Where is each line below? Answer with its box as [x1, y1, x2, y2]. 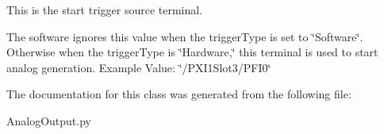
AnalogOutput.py [6, 112, 91, 128]
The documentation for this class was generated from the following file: [6, 86, 351, 102]
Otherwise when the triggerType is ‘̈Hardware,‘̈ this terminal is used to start [6, 44, 378, 60]
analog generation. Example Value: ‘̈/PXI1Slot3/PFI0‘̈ [6, 59, 271, 75]
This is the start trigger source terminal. [6, 2, 203, 17]
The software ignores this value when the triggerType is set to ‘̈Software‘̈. [6, 28, 363, 44]
